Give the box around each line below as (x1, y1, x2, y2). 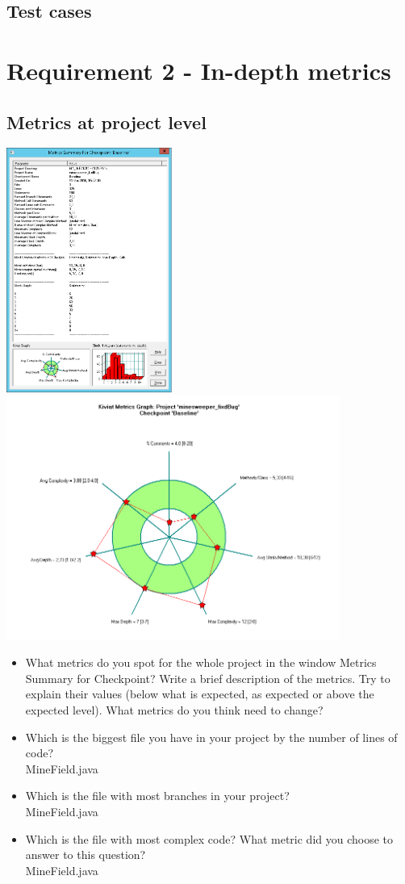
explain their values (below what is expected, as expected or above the (25, 685, 374, 702)
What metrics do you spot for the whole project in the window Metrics (25, 654, 377, 671)
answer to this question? (25, 846, 146, 863)
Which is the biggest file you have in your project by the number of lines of (25, 728, 398, 745)
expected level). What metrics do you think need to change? (25, 702, 324, 719)
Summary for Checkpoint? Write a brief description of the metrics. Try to (25, 669, 390, 686)
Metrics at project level (6, 109, 207, 134)
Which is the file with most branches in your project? (25, 787, 290, 804)
